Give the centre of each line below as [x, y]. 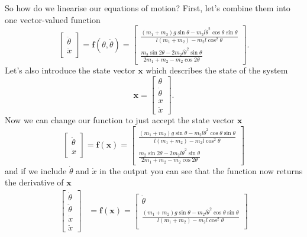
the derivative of [34, 182]
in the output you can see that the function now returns [201, 170]
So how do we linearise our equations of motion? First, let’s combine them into [148, 8]
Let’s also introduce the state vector [70, 70]
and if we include [36, 170]
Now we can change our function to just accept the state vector [120, 120]
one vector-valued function [53, 19]
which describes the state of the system [217, 70]
